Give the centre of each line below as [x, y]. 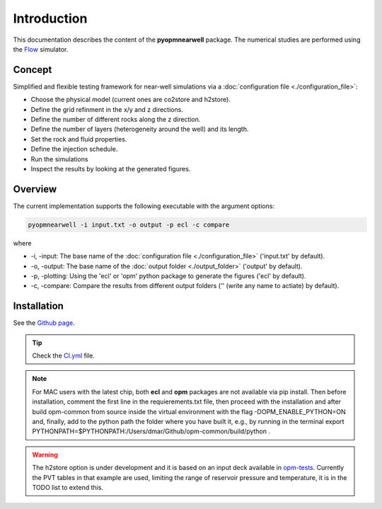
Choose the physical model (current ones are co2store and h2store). [131, 100]
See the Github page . [44, 323]
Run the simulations [59, 159]
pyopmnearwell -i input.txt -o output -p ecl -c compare [129, 224]
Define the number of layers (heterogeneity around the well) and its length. [140, 129]
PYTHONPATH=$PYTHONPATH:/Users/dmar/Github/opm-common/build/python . [151, 431]
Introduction [50, 18]
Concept [33, 70]
